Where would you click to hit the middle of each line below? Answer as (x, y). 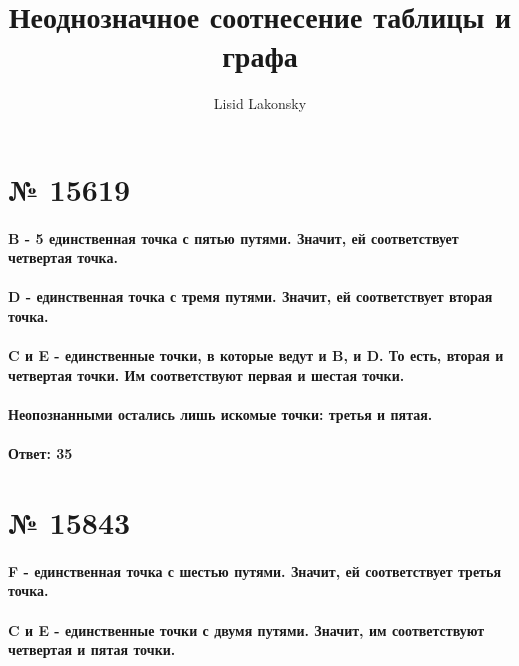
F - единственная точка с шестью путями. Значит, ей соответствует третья (254, 570)
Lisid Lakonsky (260, 103)
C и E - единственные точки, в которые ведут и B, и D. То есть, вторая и (256, 355)
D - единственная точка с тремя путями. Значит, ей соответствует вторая (250, 296)
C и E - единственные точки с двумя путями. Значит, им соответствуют (246, 629)
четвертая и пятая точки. (92, 649)
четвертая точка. (63, 257)
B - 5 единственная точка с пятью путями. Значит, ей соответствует (233, 237)
